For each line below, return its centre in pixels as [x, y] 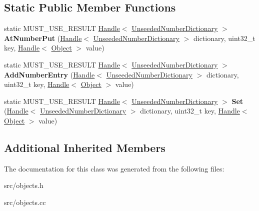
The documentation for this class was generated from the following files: [114, 168]
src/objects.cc [25, 202]
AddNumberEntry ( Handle [49, 74]
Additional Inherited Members [85, 147]
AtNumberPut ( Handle [43, 38]
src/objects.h [24, 185]
